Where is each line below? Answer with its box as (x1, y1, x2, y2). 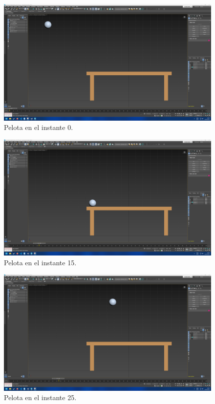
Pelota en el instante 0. (4, 122, 73, 132)
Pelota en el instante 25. (4, 392, 77, 403)
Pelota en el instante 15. (4, 257, 77, 267)
